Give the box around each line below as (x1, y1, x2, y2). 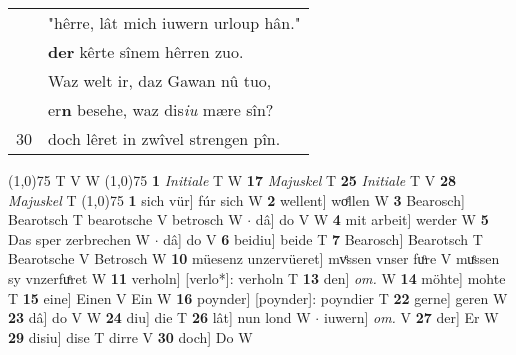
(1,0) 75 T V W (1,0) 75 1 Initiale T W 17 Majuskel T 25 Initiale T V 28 (8, 170, 456, 190)
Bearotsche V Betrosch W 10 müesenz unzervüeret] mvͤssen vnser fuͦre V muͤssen (8, 248, 500, 269)
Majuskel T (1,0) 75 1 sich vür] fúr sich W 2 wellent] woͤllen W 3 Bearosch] (8, 189, 465, 210)
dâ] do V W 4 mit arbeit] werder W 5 (255, 209, 489, 230)
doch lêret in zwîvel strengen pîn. (48, 127, 281, 150)
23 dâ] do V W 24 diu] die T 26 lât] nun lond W (8, 307, 311, 328)
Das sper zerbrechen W (8, 228, 151, 249)
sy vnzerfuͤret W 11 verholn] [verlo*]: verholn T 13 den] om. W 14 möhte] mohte (8, 267, 506, 288)
